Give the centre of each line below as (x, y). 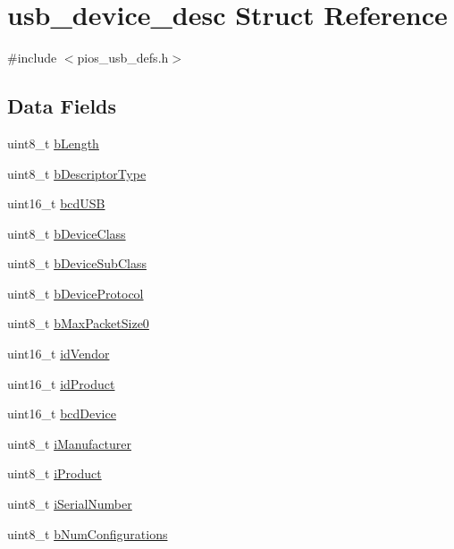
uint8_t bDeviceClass (67, 233)
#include (32, 58)
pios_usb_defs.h (123, 58)
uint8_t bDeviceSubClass (77, 263)
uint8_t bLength (53, 143)
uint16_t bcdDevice (62, 414)
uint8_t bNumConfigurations (88, 533)
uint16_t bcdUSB (56, 203)
